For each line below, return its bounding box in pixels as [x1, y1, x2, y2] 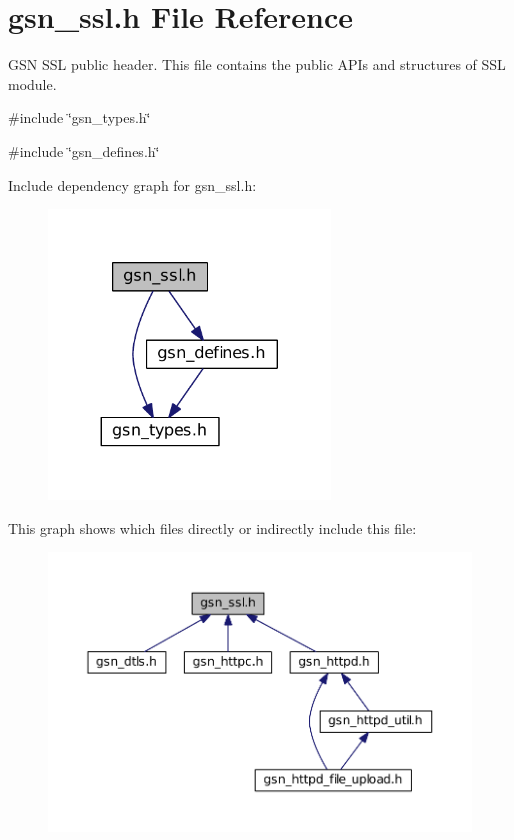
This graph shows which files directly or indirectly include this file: [8, 517, 417, 538]
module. [8, 73, 57, 94]
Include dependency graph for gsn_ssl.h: [8, 174, 257, 195]
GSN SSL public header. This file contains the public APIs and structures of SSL [8, 54, 506, 75]
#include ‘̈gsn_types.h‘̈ [8, 107, 151, 128]
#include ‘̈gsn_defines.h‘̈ [8, 140, 160, 161]
